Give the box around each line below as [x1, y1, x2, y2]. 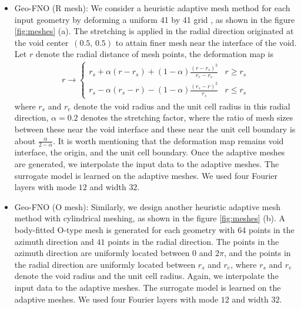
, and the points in [223, 247, 291, 259]
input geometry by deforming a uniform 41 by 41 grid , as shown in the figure [14, 13, 295, 25]
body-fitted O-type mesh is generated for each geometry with [14, 223, 235, 235]
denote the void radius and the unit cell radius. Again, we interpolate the [14, 270, 279, 282]
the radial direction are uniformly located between [14, 258, 196, 270]
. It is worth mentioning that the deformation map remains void [53, 134, 284, 147]
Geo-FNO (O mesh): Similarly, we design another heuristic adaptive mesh [14, 200, 281, 212]
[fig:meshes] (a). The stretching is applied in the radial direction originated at [14, 25, 294, 37]
